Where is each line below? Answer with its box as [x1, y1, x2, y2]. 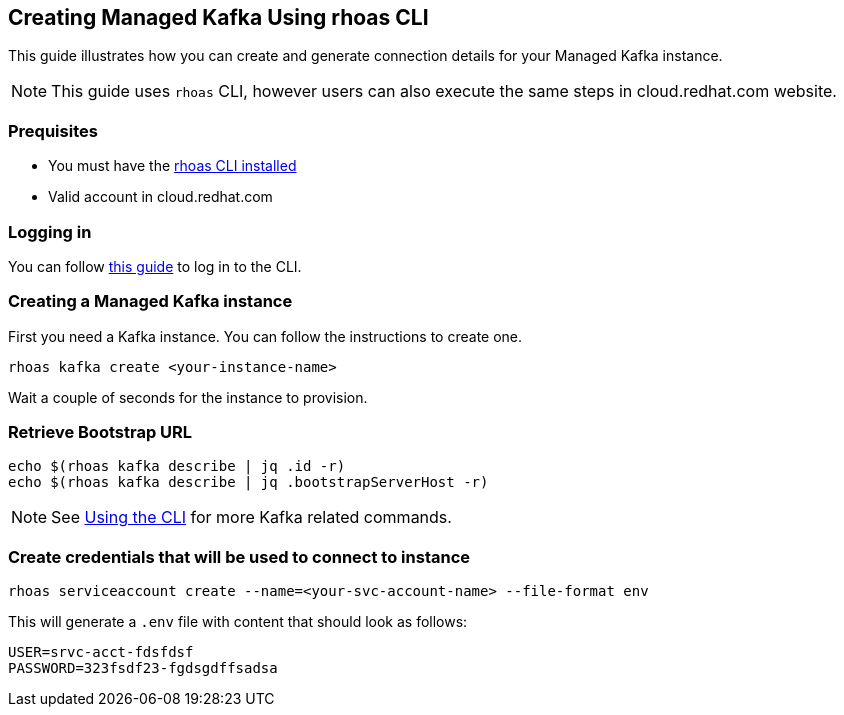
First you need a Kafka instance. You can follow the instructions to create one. [8, 327, 523, 345]
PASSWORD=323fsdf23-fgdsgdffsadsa [8, 660, 278, 677]
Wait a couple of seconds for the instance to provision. [8, 388, 368, 406]
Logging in [8, 221, 92, 242]
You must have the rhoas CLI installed [48, 157, 297, 175]
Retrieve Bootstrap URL [8, 422, 193, 443]
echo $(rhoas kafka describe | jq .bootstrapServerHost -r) [8, 474, 489, 491]
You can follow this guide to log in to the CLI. [8, 257, 302, 275]
